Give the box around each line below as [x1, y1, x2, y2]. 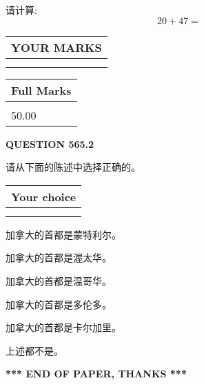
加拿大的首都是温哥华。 [6, 273, 112, 288]
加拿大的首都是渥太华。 [6, 250, 112, 265]
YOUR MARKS [11, 39, 102, 55]
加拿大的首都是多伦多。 [6, 297, 112, 311]
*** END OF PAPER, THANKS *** [6, 366, 187, 381]
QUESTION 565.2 [6, 136, 94, 151]
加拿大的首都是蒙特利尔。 [6, 227, 121, 241]
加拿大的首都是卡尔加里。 [6, 320, 121, 335]
